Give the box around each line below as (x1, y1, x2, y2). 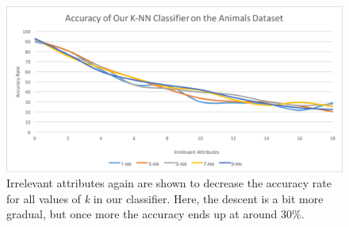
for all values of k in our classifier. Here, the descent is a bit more (6, 190, 324, 206)
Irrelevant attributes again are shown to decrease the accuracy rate (6, 175, 332, 191)
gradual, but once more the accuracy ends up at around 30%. (6, 206, 305, 222)
